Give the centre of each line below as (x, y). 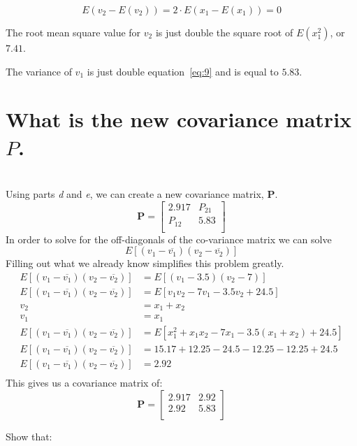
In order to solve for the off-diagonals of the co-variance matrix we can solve (169, 239)
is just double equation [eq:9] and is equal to (183, 71)
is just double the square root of (224, 32)
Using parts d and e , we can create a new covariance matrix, (135, 194)
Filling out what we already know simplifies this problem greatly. (145, 263)
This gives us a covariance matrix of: (84, 383)
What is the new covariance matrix (179, 119)
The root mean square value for (73, 32)
